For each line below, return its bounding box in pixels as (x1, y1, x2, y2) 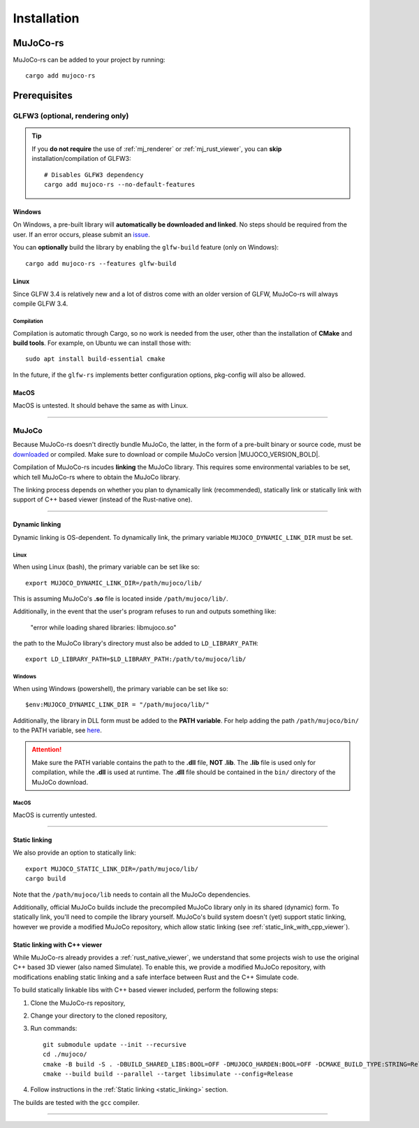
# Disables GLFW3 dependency (44, 171, 144, 178)
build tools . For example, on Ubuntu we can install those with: (13, 339, 191, 348)
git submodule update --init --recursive (43, 1041, 186, 1048)
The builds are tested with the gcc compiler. (13, 1098, 140, 1106)
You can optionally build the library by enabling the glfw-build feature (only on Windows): (13, 243, 279, 252)
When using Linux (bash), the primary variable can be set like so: (13, 563, 200, 571)
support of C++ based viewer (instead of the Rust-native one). (13, 495, 193, 504)
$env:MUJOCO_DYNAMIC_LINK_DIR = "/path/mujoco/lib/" (25, 701, 209, 709)
